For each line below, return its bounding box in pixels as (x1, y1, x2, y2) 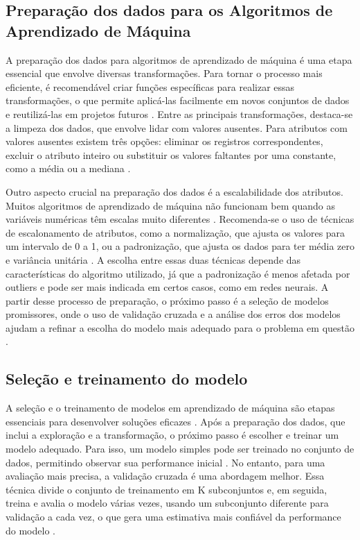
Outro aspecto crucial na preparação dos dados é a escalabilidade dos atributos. (6, 184, 343, 199)
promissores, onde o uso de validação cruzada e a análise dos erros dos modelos (6, 307, 341, 321)
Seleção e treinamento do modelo (6, 368, 248, 389)
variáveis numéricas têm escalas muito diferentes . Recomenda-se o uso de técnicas (6, 212, 354, 226)
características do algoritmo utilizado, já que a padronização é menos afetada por (6, 266, 350, 280)
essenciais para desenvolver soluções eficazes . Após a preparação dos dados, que (6, 414, 345, 428)
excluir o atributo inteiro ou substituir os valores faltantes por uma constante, (6, 147, 336, 162)
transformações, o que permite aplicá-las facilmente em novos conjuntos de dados (6, 93, 350, 108)
